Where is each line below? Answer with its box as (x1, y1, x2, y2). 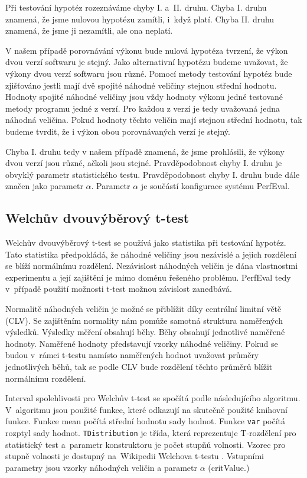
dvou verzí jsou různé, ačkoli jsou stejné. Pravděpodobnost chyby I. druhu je (5, 157, 282, 169)
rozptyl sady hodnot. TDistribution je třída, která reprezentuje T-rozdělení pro (5, 427, 296, 439)
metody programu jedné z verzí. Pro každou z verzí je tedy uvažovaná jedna (5, 102, 280, 114)
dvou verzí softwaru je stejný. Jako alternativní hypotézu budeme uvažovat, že (5, 56, 288, 68)
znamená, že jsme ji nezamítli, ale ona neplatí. (5, 24, 173, 37)
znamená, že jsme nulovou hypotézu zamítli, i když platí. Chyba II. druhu (5, 12, 275, 25)
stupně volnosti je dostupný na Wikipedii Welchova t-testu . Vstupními (5, 450, 264, 462)
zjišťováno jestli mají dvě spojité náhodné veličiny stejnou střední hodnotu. (5, 79, 277, 91)
